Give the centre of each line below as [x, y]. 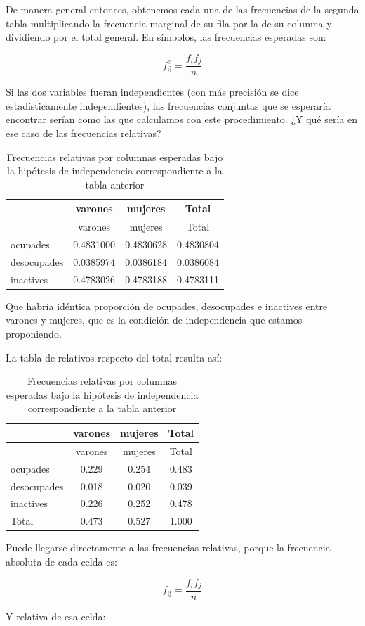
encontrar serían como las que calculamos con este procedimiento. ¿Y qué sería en [182, 119]
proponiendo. [34, 334]
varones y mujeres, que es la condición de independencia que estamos [154, 320]
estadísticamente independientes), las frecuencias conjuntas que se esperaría [168, 105]
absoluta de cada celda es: [61, 561]
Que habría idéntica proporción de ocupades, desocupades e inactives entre [167, 306]
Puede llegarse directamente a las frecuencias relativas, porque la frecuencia [168, 548]
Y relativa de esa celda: [56, 617]
